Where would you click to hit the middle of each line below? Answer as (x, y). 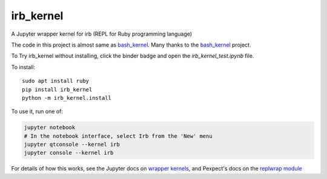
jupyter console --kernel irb (69, 153)
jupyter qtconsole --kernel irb (72, 145)
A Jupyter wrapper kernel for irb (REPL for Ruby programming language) (102, 34)
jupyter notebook (50, 128)
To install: (23, 67)
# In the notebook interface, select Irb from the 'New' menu (118, 136)
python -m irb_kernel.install (67, 98)
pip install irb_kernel (57, 89)
